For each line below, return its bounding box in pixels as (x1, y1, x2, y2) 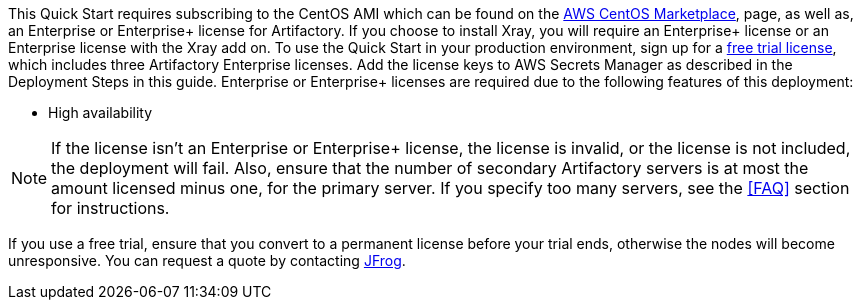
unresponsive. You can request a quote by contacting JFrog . (8, 252, 406, 269)
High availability (48, 104, 153, 121)
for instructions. (51, 198, 170, 218)
